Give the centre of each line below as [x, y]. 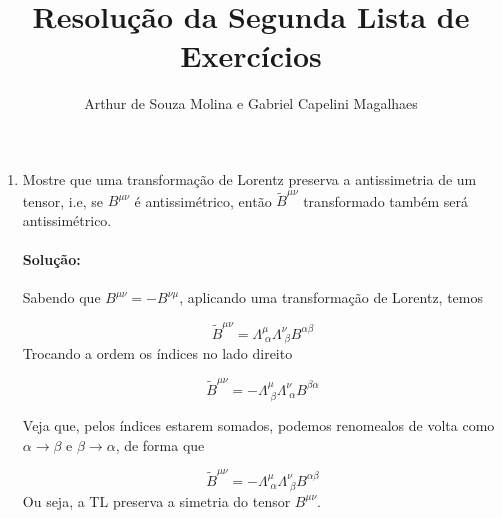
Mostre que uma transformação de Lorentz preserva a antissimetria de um [249, 178]
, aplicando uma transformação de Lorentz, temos [331, 297]
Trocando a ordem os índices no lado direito [157, 353]
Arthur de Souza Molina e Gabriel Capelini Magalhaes [251, 103]
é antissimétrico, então [203, 200]
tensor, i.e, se [63, 200]
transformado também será [385, 200]
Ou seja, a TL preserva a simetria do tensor [156, 500]
